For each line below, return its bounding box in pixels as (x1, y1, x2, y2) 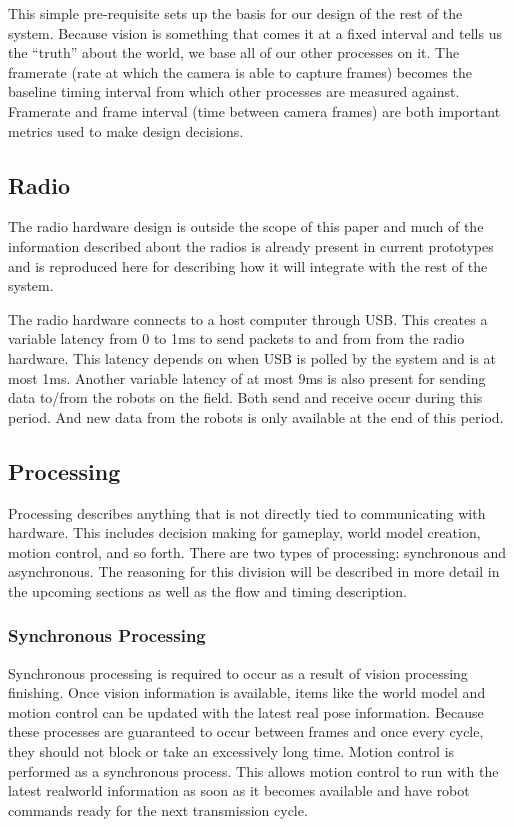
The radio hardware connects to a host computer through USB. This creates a (8, 308, 488, 329)
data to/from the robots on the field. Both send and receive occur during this (8, 387, 483, 408)
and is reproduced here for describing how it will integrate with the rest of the (8, 255, 488, 276)
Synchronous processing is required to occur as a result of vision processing (8, 662, 468, 683)
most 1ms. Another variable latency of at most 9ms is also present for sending (8, 367, 486, 388)
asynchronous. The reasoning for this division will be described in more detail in (8, 561, 500, 582)
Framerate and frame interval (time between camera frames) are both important (8, 100, 501, 121)
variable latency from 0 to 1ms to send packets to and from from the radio (8, 328, 465, 349)
